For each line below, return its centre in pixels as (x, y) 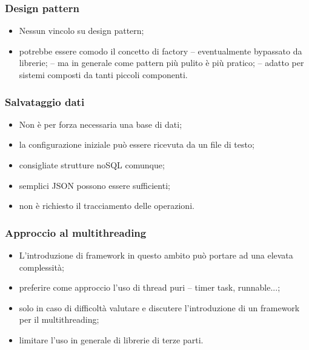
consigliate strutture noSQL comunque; (92, 165)
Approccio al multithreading (76, 232)
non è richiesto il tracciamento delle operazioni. (107, 206)
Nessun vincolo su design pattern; (81, 31)
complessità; (42, 267)
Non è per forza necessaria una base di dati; (101, 124)
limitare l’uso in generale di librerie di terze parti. (111, 339)
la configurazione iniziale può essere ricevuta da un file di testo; (137, 144)
